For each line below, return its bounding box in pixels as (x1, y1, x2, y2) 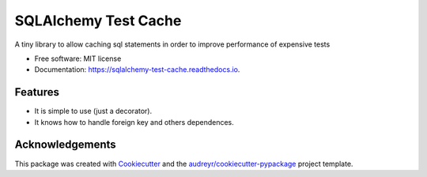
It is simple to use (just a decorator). (34, 107, 153, 116)
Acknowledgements (14, 138, 116, 152)
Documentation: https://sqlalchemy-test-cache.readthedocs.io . (34, 65, 240, 74)
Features (14, 85, 59, 99)
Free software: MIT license (34, 54, 122, 63)
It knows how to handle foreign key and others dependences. (34, 117, 235, 126)
